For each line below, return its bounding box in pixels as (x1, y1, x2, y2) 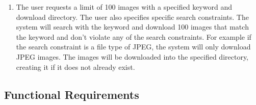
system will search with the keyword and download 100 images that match (16, 21, 249, 32)
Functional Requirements (4, 86, 139, 102)
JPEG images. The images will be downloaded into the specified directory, (16, 51, 249, 62)
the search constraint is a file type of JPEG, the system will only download (16, 41, 251, 52)
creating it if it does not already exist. (16, 61, 135, 72)
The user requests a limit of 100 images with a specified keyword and (16, 2, 232, 12)
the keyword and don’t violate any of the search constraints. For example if (16, 31, 251, 42)
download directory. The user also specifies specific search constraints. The (16, 11, 249, 22)
